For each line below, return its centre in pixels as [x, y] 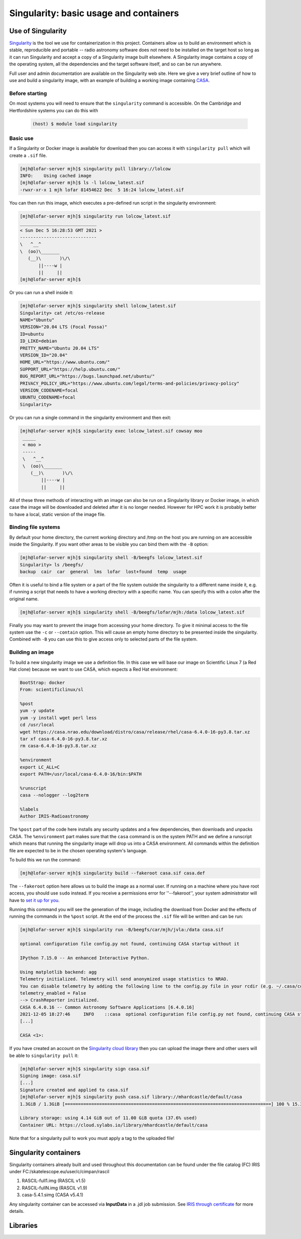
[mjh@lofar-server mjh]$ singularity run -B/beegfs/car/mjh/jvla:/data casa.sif [122, 930]
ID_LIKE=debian [38, 341]
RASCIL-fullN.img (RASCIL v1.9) [55, 1188]
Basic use [21, 138]
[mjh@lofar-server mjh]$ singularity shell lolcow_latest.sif [98, 306]
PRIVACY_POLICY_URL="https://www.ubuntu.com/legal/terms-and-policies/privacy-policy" [130, 383]
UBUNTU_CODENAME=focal [48, 397]
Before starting [28, 93]
